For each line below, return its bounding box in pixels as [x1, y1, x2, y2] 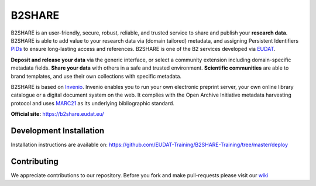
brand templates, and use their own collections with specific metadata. [11, 73, 181, 80]
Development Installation [11, 126, 105, 136]
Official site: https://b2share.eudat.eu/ [11, 111, 105, 118]
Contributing [11, 156, 59, 166]
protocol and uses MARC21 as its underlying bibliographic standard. [11, 99, 175, 106]
